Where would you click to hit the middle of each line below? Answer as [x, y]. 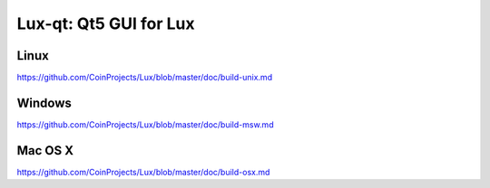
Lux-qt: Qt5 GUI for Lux [106, 23]
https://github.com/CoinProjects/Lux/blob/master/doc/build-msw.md [145, 124]
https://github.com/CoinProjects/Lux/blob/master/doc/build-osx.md [143, 172]
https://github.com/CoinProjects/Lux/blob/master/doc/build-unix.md [144, 78]
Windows [44, 103]
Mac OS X [45, 150]
